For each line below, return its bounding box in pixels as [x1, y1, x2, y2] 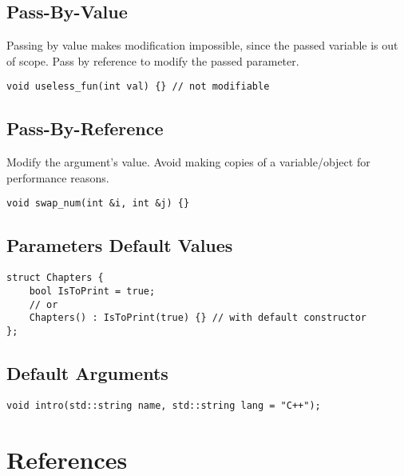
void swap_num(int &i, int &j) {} [6, 198, 190, 210]
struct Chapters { [6, 272, 104, 284]
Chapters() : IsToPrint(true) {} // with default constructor [29, 312, 367, 324]
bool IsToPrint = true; [29, 285, 156, 297]
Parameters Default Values [6, 233, 233, 258]
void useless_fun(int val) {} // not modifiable [6, 81, 270, 93]
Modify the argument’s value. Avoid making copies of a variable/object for [6, 154, 370, 170]
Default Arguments [6, 360, 168, 385]
